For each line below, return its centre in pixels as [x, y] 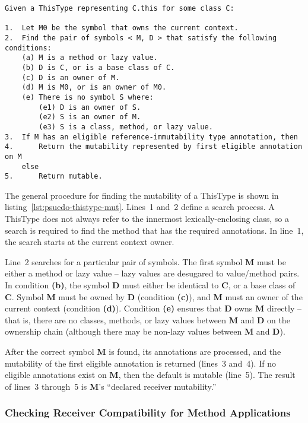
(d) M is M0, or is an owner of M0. [94, 88]
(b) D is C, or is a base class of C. [98, 67]
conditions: [28, 48]
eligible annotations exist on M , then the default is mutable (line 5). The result [150, 375]
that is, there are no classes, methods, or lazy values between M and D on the [147, 319]
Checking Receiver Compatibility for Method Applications [148, 413]
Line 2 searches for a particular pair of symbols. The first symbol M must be [145, 261]
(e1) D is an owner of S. [90, 107]
